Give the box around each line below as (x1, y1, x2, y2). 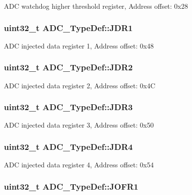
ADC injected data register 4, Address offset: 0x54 (4, 160, 154, 170)
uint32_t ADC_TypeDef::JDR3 (4, 101, 133, 113)
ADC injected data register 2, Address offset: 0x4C (4, 80, 156, 90)
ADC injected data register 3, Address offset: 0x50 (4, 120, 154, 130)
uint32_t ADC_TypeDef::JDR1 (4, 21, 133, 33)
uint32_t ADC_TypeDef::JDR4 (4, 140, 133, 152)
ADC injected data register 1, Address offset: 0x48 (4, 40, 154, 50)
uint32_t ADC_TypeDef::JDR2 (4, 61, 133, 73)
